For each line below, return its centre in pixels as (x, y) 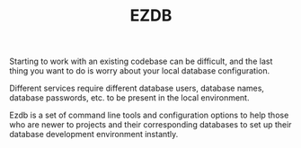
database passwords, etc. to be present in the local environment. (129, 98)
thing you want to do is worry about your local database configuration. (140, 71)
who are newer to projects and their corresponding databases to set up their (150, 125)
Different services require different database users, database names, (137, 88)
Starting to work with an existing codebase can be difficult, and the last (141, 61)
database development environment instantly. (94, 135)
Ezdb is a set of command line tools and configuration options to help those (149, 115)
